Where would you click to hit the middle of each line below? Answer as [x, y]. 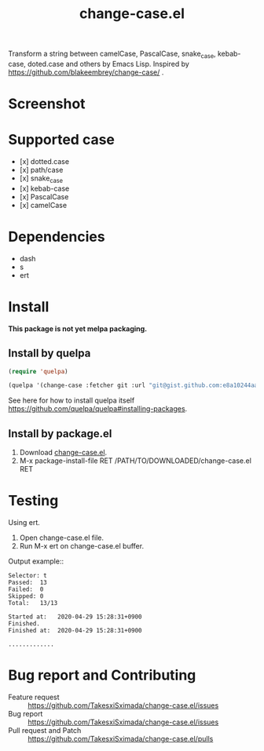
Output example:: [36, 561]
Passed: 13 [27, 583]
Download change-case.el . [63, 453]
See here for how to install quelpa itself [71, 400]
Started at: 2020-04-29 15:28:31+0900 [75, 617]
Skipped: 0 [26, 596]
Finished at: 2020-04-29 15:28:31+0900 [75, 631]
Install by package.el [60, 434]
